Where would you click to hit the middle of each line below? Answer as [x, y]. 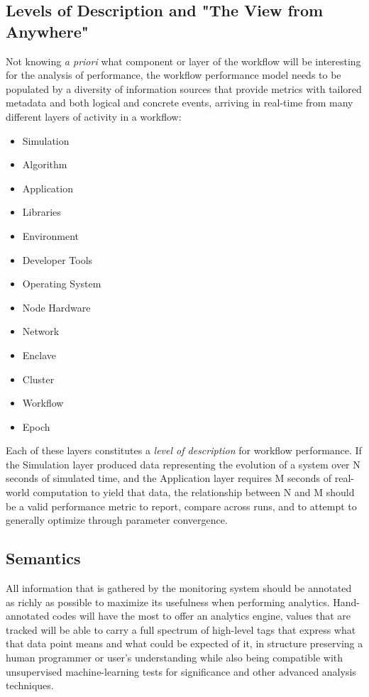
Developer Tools [57, 259]
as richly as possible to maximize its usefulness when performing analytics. [168, 602]
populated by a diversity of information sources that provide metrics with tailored [184, 88]
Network [41, 331]
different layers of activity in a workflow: [94, 116]
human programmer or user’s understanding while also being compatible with [175, 658]
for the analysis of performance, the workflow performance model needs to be [174, 75]
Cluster [38, 379]
